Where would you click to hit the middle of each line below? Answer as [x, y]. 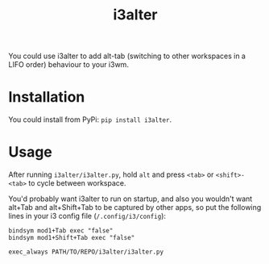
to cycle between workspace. [77, 183]
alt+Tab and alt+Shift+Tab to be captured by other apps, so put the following [135, 207]
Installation [47, 97]
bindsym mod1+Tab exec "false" [61, 231]
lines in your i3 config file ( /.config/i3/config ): [87, 216]
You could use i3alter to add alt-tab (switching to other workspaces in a [127, 56]
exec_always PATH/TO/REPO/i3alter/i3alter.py [86, 252]
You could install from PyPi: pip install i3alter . [90, 119]
